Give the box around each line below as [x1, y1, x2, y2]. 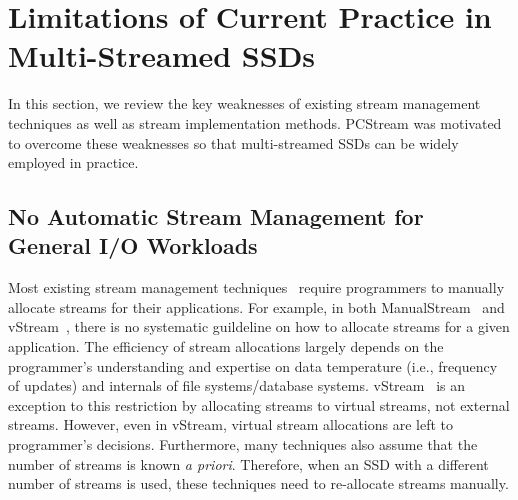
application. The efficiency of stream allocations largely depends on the [8, 336, 444, 357]
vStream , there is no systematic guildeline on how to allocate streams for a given [8, 316, 510, 337]
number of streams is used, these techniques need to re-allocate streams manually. [8, 473, 509, 494]
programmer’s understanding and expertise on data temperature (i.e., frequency [8, 355, 498, 376]
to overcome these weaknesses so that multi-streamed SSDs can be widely [8, 132, 459, 153]
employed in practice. [8, 152, 139, 173]
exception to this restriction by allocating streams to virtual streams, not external [8, 394, 510, 415]
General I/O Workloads [8, 230, 258, 261]
